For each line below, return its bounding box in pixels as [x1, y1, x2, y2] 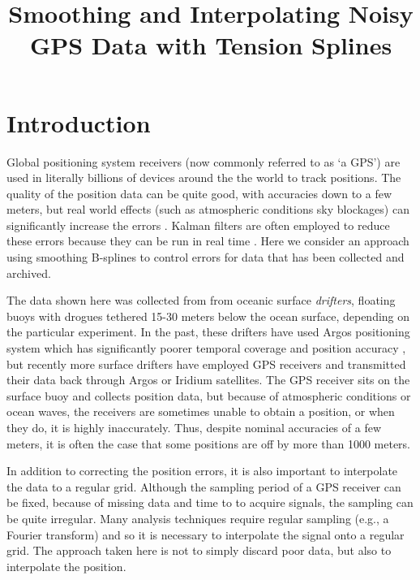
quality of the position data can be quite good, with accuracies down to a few [6, 184, 392, 201]
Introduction [6, 106, 151, 139]
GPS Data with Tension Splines [29, 28, 392, 62]
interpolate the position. [6, 557, 126, 574]
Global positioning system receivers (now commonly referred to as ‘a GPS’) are [6, 153, 401, 170]
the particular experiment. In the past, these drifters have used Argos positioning [6, 323, 410, 340]
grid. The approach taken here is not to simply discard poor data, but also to [6, 542, 392, 559]
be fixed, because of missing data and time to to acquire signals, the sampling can [6, 494, 414, 511]
